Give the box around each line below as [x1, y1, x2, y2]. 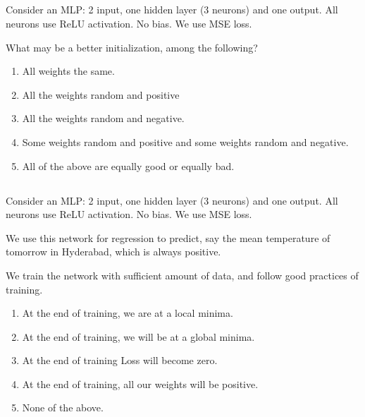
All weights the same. [22, 64, 115, 78]
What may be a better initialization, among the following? [6, 40, 258, 54]
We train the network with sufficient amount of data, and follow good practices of [6, 267, 359, 282]
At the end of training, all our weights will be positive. [22, 376, 259, 391]
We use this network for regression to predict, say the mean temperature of [6, 230, 330, 245]
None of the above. [22, 400, 104, 415]
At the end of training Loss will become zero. [22, 353, 218, 368]
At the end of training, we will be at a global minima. [22, 329, 255, 344]
